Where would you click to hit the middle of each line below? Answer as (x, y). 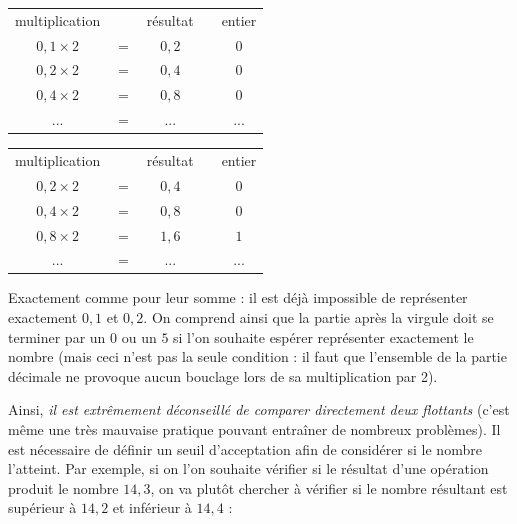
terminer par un (57, 336)
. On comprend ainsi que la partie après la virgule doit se (318, 317)
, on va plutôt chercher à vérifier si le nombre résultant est (329, 487)
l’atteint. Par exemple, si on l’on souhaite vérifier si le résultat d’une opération (248, 468)
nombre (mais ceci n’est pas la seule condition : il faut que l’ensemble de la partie (257, 356)
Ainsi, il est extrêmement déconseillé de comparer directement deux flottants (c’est (259, 409)
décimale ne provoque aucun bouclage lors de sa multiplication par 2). (223, 375)
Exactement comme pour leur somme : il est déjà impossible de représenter (238, 297)
